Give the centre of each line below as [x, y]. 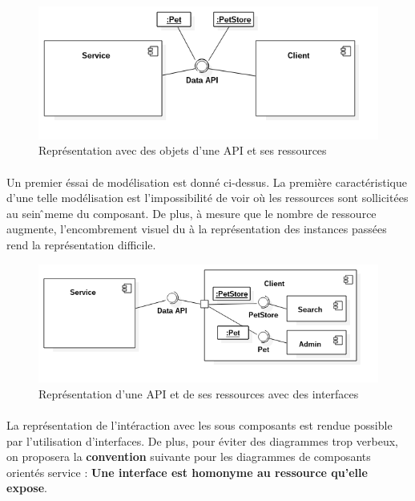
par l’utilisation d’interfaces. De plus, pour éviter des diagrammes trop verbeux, [202, 440]
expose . [27, 488]
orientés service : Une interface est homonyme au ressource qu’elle [187, 472]
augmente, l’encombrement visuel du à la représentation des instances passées [197, 229]
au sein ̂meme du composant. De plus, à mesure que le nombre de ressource [191, 213]
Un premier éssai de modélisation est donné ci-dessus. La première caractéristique [207, 182]
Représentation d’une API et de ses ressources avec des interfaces [199, 393]
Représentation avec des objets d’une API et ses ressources [183, 150]
